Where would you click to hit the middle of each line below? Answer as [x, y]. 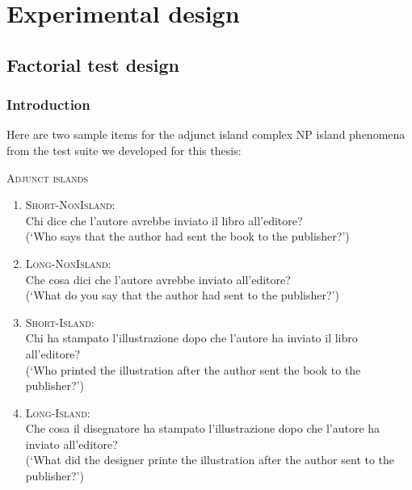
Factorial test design [93, 64]
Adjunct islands [48, 177]
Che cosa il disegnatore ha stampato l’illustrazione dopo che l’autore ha [203, 428]
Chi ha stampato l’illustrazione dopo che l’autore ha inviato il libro [191, 338]
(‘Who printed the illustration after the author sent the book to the [193, 369]
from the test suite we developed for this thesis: [124, 150]
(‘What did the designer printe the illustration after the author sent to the [210, 460]
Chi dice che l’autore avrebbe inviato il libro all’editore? [164, 220]
